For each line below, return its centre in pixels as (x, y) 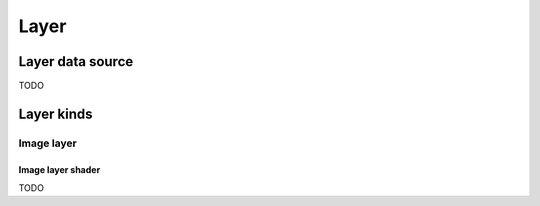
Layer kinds (55, 113)
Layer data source (76, 61)
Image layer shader (59, 169)
